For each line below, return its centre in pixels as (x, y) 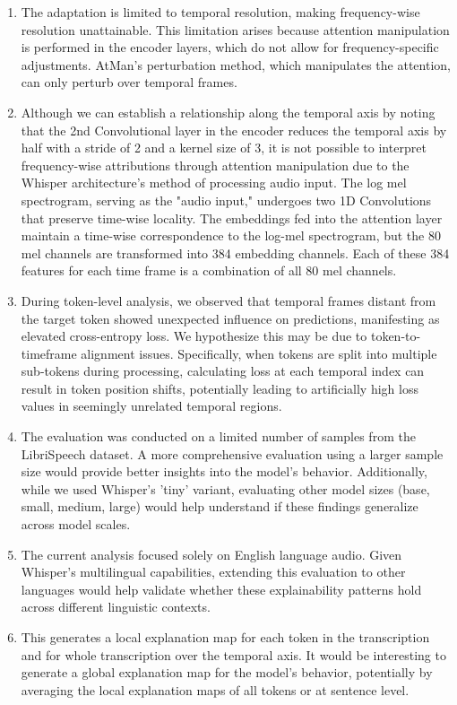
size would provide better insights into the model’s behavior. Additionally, (224, 471)
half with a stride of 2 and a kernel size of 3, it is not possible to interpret (224, 148)
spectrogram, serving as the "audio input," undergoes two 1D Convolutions (226, 200)
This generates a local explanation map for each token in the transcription (225, 637)
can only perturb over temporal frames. (129, 82)
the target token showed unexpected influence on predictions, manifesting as (230, 318)
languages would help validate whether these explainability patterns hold (221, 589)
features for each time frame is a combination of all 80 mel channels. (209, 270)
